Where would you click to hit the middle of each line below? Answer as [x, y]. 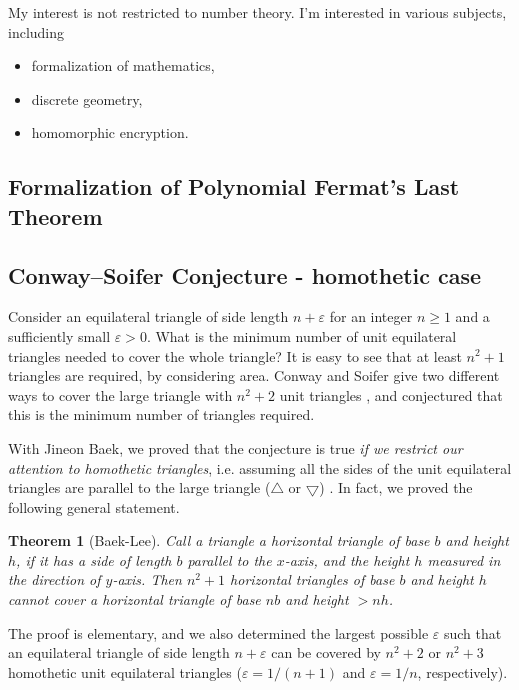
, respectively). [462, 671]
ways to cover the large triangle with [120, 394]
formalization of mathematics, [123, 65]
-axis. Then [147, 579]
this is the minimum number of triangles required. [161, 414]
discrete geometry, [87, 98]
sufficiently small [59, 335]
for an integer [371, 316]
